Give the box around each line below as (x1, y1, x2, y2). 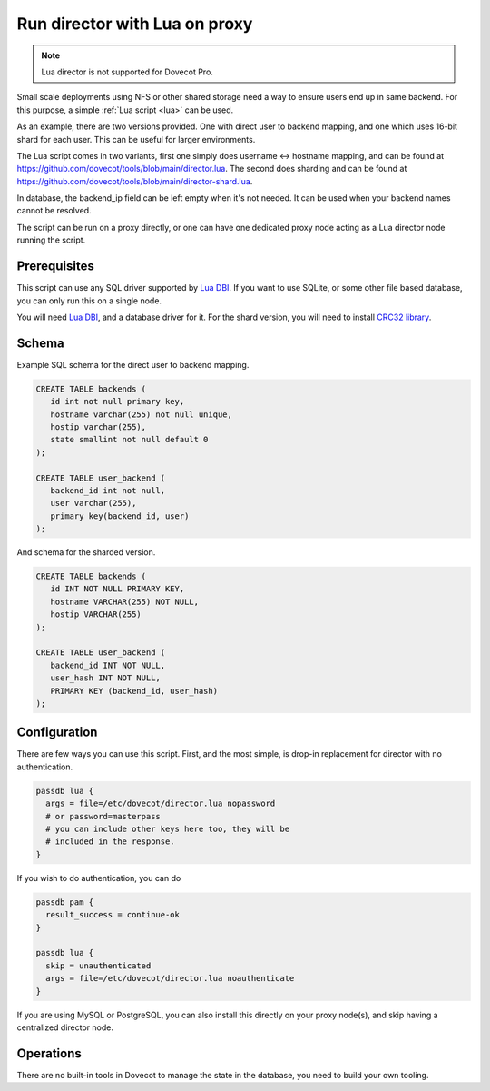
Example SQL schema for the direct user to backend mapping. (16, 359, 250, 370)
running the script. (16, 234, 86, 245)
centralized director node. (16, 1022, 113, 1033)
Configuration (16, 725, 98, 740)
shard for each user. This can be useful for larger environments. (16, 134, 256, 144)
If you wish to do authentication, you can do (16, 872, 181, 883)
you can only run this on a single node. (16, 295, 162, 306)
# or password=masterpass (45, 811, 161, 821)
